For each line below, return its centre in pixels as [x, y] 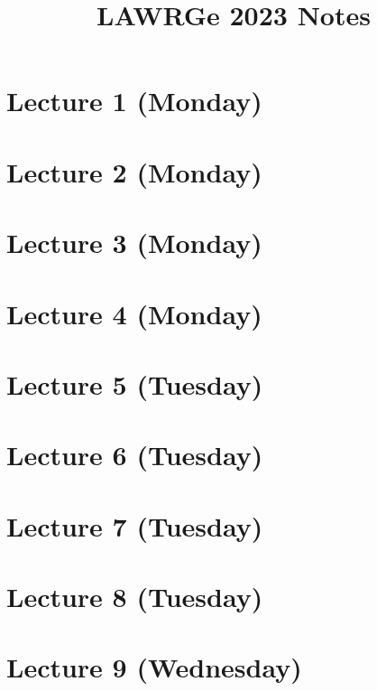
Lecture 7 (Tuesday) [135, 525]
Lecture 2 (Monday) [134, 171]
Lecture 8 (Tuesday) [135, 596]
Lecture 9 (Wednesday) [154, 667]
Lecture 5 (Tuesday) [135, 383]
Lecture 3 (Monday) [134, 243]
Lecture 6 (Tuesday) [135, 455]
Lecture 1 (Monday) [134, 101]
